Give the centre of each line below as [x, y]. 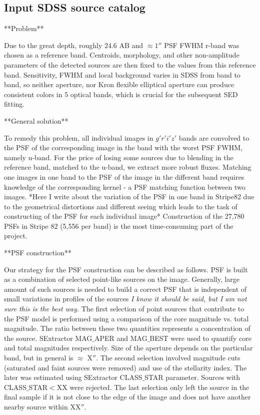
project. [16, 236]
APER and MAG [121, 338]
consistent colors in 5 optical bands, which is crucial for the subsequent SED [121, 94]
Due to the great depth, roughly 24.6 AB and [74, 45]
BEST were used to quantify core [200, 338]
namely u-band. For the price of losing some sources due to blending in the [119, 157]
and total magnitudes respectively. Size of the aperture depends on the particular [128, 348]
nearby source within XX [42, 406]
